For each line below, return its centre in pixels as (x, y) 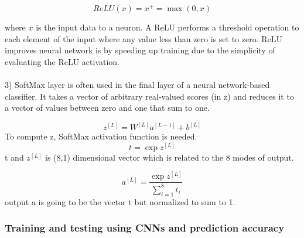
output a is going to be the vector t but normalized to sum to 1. (120, 201)
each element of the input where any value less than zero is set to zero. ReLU (144, 38)
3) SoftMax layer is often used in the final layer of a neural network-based (137, 85)
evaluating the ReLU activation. (62, 61)
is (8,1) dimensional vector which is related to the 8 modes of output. (170, 157)
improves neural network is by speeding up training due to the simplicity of (140, 50)
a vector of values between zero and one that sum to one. (107, 108)
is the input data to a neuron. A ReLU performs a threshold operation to (168, 27)
